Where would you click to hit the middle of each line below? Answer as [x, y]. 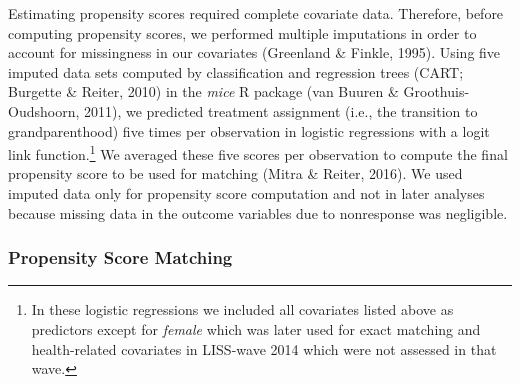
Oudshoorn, [44, 110]
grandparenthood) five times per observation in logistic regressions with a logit [249, 130]
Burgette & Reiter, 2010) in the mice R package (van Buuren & [203, 91]
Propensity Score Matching [120, 257]
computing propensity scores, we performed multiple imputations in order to [242, 32]
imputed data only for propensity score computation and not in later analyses [246, 193]
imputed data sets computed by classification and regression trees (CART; [236, 71]
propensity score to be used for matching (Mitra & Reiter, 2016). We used [235, 173]
